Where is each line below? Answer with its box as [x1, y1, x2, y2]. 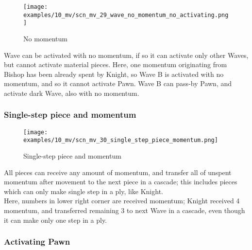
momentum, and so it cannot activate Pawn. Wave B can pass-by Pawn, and [4, 78, 232, 89]
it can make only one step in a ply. [4, 214, 107, 225]
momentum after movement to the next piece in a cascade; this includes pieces [4, 177, 237, 187]
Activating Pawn [4, 235, 70, 248]
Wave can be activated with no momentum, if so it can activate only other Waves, [4, 50, 249, 60]
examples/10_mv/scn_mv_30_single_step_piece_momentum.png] [23, 137, 218, 144]
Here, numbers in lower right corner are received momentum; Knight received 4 [4, 196, 240, 206]
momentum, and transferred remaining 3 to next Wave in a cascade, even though [4, 205, 245, 215]
